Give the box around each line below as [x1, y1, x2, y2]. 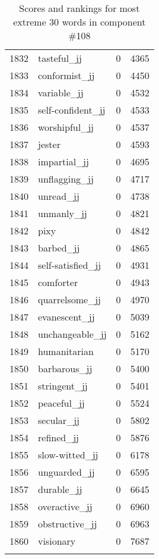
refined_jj [38, 431, 79, 444]
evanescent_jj [38, 310, 95, 324]
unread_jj [38, 189, 79, 203]
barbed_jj [38, 241, 80, 255]
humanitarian [38, 344, 94, 358]
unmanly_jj [38, 206, 87, 220]
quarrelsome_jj [38, 293, 101, 306]
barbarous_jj [38, 362, 93, 375]
